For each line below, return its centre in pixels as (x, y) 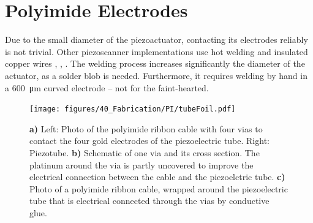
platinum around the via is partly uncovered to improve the (141, 164)
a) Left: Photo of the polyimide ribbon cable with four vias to (146, 128)
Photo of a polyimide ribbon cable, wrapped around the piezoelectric (159, 188)
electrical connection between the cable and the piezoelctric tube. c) (157, 177)
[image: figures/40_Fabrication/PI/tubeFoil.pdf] (133, 109)
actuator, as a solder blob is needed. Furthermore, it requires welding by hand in (156, 75)
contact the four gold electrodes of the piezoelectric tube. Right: (149, 141)
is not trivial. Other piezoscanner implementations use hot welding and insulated (156, 51)
